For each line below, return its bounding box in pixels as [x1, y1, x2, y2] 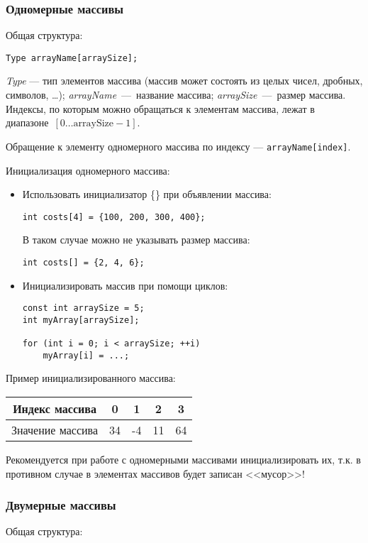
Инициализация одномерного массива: [6, 163, 170, 177]
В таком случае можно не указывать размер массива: [22, 232, 250, 247]
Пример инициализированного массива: [6, 371, 176, 385]
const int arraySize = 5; [22, 303, 145, 314]
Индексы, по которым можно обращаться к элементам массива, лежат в [6, 101, 315, 116]
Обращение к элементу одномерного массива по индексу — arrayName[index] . [6, 138, 351, 153]
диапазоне [6, 115, 49, 130]
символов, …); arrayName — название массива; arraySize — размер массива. [6, 87, 346, 102]
